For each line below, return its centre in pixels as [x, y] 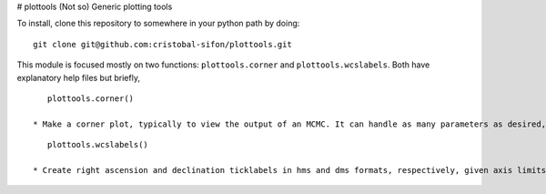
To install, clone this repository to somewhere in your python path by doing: [158, 24]
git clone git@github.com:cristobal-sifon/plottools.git [163, 44]
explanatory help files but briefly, [79, 77]
